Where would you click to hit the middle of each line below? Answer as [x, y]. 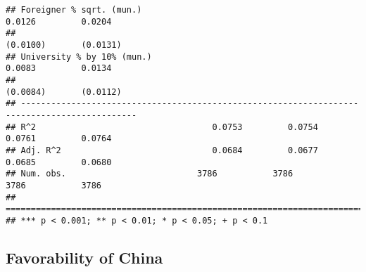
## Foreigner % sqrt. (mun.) [74, 10]
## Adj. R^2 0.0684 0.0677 [162, 150]
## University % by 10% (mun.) [79, 57]
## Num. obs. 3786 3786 [150, 174]
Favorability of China [84, 257]
